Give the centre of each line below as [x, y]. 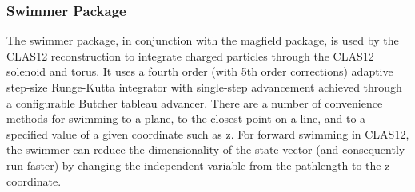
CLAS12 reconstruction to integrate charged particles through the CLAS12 [190, 55]
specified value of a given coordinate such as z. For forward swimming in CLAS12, [208, 133]
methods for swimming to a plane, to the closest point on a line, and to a [186, 118]
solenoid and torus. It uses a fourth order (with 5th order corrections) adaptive [200, 71]
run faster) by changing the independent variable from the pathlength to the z [198, 165]
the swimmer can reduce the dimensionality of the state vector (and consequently [206, 149]
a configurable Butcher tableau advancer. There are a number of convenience [195, 102]
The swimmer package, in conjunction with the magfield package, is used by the [203, 40]
